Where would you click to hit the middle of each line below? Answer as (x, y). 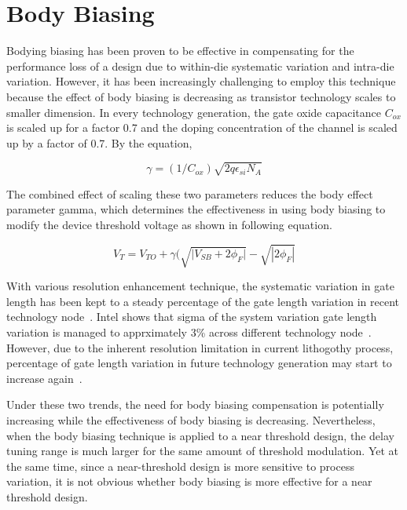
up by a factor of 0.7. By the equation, (99, 142)
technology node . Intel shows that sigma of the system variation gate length (192, 317)
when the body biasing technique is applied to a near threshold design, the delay (200, 435)
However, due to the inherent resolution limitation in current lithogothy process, (200, 347)
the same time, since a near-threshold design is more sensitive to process (180, 466)
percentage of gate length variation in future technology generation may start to (199, 363)
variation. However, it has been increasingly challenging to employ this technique (201, 81)
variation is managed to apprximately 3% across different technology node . (189, 331)
